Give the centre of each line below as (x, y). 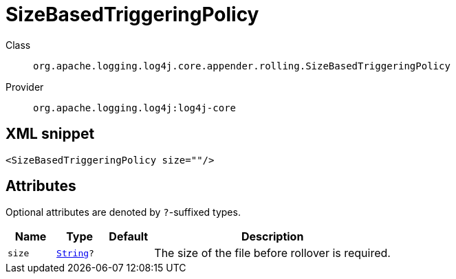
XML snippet (50, 134)
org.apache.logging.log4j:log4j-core (135, 108)
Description (272, 237)
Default (129, 237)
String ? (75, 253)
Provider (25, 87)
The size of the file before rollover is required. (272, 253)
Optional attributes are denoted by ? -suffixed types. (123, 212)
